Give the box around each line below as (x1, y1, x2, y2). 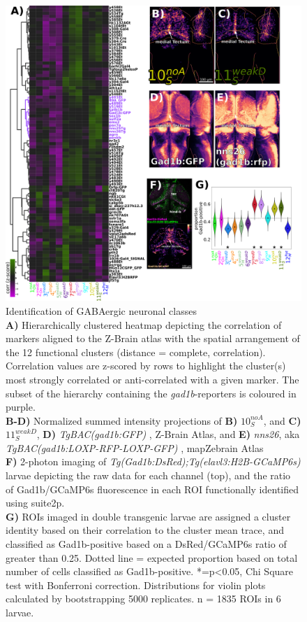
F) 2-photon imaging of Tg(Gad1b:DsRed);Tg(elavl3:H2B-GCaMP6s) (6, 454, 301, 469)
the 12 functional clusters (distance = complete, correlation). (6, 344, 266, 359)
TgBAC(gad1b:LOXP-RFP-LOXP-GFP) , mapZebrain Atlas (6, 440, 264, 455)
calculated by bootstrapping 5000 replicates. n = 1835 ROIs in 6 (6, 591, 281, 606)
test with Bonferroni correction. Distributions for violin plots (6, 577, 266, 592)
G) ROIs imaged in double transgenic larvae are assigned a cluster (6, 509, 291, 523)
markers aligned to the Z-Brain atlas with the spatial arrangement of (6, 331, 300, 346)
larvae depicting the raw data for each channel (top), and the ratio (6, 468, 291, 483)
